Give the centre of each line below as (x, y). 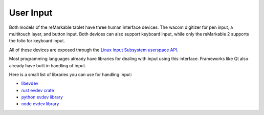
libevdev (30, 83)
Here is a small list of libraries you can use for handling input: (70, 74)
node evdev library (40, 104)
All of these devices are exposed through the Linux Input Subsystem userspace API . (94, 50)
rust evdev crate (38, 90)
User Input (31, 13)
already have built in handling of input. (48, 65)
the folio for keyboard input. (37, 41)
